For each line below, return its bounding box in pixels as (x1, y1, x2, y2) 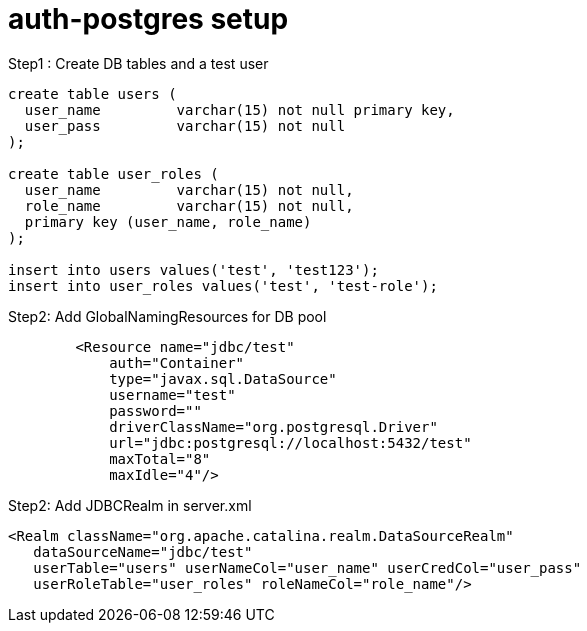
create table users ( (8, 85, 177, 102)
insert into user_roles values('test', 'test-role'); (8, 277, 438, 294)
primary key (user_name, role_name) (24, 213, 312, 230)
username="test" (109, 386, 236, 403)
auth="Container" (109, 354, 245, 371)
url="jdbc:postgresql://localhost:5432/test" (109, 434, 472, 451)
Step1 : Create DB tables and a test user (8, 54, 269, 72)
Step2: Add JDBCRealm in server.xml (8, 496, 252, 514)
